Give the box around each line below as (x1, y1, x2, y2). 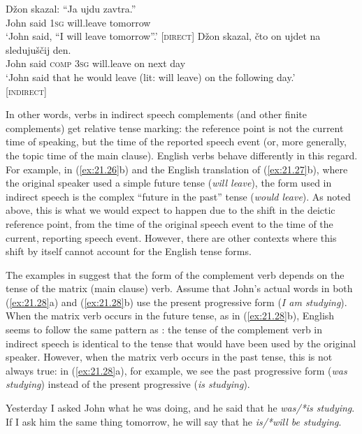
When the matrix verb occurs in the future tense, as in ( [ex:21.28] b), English (6, 308, 335, 323)
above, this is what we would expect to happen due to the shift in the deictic (6, 203, 335, 217)
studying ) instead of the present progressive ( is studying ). (6, 377, 250, 391)
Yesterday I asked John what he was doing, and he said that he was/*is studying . (6, 400, 355, 415)
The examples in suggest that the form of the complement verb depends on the (6, 267, 345, 282)
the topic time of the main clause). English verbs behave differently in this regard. (6, 147, 358, 162)
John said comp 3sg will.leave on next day (6, 56, 186, 71)
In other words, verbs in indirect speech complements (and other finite (6, 107, 307, 122)
